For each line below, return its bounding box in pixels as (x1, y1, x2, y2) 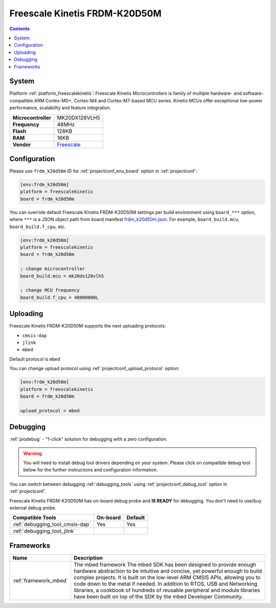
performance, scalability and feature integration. (9, 105, 111, 111)
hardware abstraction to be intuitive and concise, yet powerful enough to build (73, 567, 262, 574)
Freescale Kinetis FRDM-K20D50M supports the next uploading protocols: (9, 323, 166, 329)
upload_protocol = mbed (20, 407, 80, 414)
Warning (23, 450, 42, 457)
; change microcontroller (20, 266, 85, 272)
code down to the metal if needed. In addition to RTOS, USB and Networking (73, 580, 258, 587)
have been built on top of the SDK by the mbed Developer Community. (73, 593, 243, 600)
